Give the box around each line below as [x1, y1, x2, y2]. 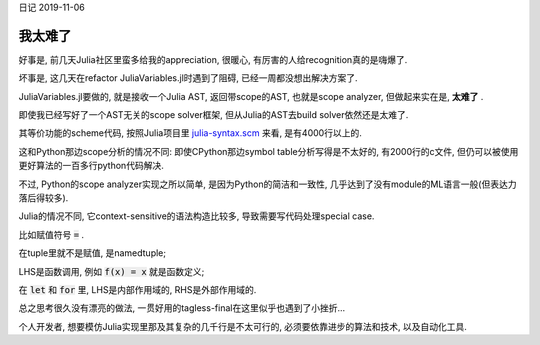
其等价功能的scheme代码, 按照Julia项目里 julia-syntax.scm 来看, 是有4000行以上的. [18, 127, 362, 139]
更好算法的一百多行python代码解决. [18, 160, 164, 172]
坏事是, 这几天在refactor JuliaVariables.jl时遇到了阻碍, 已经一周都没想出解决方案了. [18, 72, 359, 84]
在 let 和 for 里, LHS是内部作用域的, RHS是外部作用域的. [18, 283, 257, 295]
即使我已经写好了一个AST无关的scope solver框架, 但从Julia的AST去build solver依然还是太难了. [18, 109, 409, 121]
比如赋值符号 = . [18, 228, 85, 240]
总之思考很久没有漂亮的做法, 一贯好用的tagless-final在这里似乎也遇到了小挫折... [18, 302, 346, 314]
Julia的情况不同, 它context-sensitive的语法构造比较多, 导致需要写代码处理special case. [18, 210, 375, 222]
